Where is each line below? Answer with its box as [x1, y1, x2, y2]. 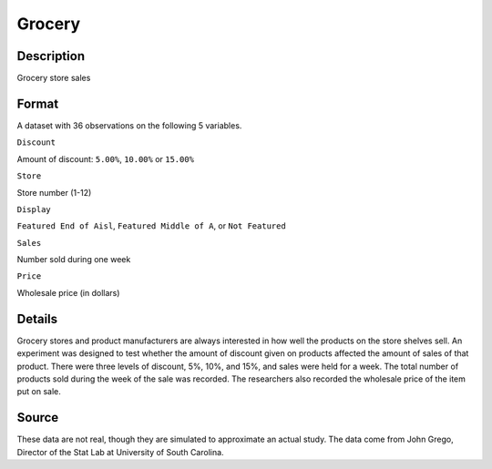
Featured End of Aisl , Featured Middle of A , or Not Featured [16, 220, 286, 231]
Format [16, 96, 59, 111]
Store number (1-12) [16, 187, 92, 198]
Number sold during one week [16, 254, 131, 265]
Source [16, 410, 59, 425]
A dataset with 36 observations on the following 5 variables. [16, 119, 242, 131]
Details [16, 311, 58, 327]
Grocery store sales [16, 73, 91, 84]
